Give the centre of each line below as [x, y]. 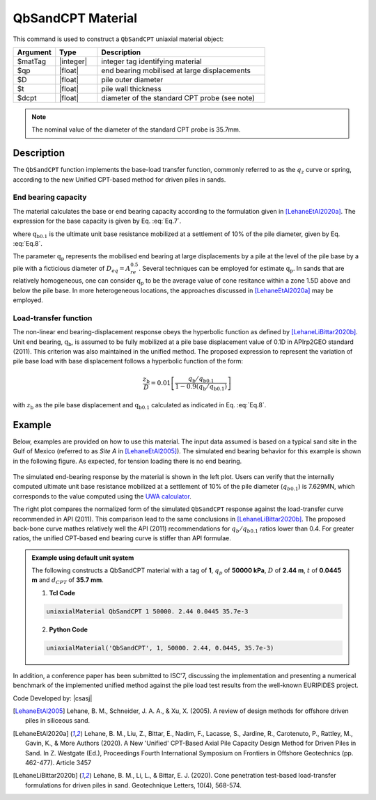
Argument [34, 52]
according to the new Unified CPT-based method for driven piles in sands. [119, 179]
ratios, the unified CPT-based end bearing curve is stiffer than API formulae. [122, 538]
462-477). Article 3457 [58, 762]
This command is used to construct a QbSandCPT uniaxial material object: [118, 39]
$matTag [32, 61]
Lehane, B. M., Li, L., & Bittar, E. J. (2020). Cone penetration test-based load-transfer [215, 776]
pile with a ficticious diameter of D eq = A [72, 269]
